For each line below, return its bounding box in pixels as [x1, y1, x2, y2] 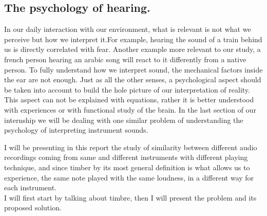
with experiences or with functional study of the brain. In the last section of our [4, 104, 256, 115]
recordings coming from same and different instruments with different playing [4, 152, 248, 163]
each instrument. [4, 182, 57, 193]
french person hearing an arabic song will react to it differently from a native [4, 53, 246, 64]
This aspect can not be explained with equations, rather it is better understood [4, 94, 254, 105]
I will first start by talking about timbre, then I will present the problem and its [4, 192, 257, 203]
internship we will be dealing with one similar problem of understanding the [4, 114, 243, 125]
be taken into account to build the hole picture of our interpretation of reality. [4, 84, 250, 95]
